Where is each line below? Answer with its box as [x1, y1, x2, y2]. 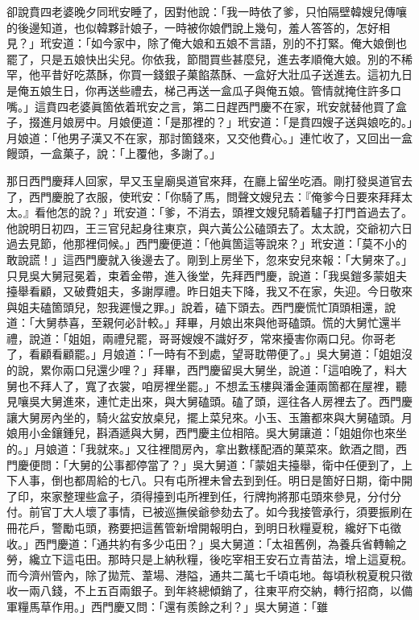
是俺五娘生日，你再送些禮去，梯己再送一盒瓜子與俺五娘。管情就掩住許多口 [6, 81, 401, 98]
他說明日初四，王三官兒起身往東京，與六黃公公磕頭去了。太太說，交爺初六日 [6, 219, 413, 236]
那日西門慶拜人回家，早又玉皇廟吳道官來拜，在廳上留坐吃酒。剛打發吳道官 [6, 172, 401, 188]
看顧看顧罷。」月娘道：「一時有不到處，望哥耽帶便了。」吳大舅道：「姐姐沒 [28, 345, 413, 362]
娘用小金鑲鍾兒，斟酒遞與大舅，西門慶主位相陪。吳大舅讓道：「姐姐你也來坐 [6, 424, 407, 441]
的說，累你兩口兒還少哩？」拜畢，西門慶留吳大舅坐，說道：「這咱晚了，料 [6, 362, 396, 378]
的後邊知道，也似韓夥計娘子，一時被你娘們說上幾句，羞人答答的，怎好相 [6, 19, 390, 35]
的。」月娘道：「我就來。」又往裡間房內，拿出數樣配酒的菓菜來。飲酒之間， [6, 440, 396, 457]
